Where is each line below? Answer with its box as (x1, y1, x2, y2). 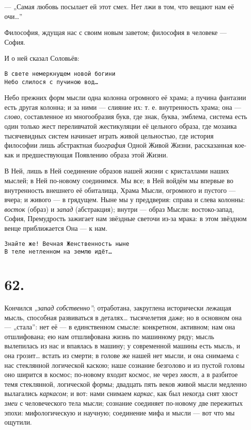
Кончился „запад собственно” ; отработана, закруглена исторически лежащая (4, 303, 232, 313)
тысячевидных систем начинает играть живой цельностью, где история (4, 130, 214, 140)
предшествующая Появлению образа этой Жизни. (22, 149, 168, 159)
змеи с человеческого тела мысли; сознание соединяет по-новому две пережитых (4, 397, 243, 408)
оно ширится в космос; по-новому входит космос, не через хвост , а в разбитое (4, 369, 238, 379)
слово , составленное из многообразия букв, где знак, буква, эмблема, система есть (4, 111, 247, 121)
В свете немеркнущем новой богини (4, 70, 116, 77)
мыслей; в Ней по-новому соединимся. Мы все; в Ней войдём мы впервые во (4, 175, 234, 186)
